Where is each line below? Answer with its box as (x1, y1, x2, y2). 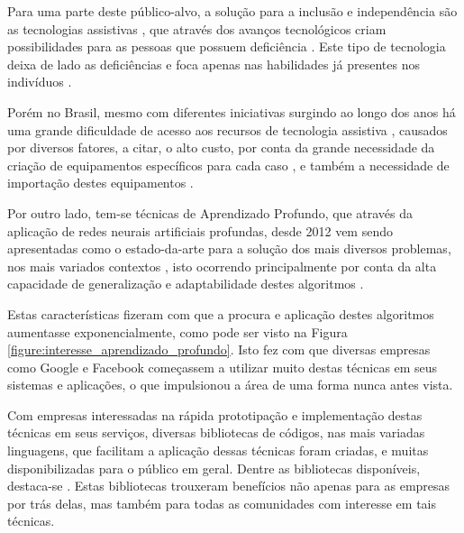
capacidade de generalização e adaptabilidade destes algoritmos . (7, 274, 364, 293)
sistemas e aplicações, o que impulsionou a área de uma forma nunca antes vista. (7, 375, 453, 394)
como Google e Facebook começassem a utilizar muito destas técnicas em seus (7, 357, 438, 376)
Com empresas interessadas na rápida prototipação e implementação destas (7, 405, 423, 424)
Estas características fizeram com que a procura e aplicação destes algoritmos (7, 304, 434, 323)
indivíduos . (7, 72, 72, 91)
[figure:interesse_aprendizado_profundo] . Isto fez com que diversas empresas (7, 340, 431, 359)
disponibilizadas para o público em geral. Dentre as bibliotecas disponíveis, (7, 458, 421, 477)
